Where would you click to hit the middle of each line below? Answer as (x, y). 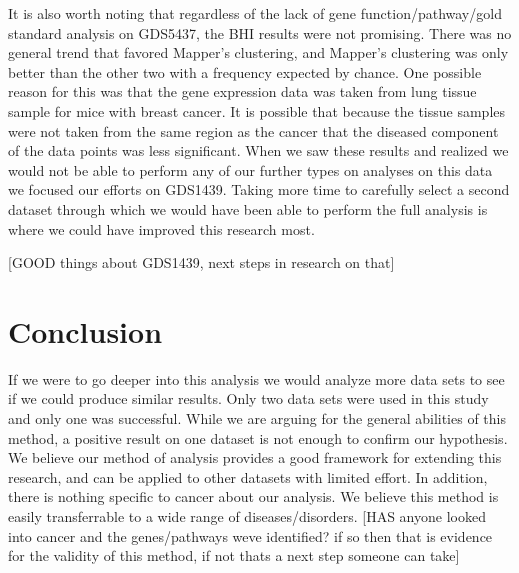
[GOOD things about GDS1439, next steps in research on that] (201, 262)
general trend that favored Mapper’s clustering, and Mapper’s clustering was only (258, 52)
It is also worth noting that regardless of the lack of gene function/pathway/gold (255, 13)
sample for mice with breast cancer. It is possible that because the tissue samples (257, 110)
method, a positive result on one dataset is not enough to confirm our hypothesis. (258, 437)
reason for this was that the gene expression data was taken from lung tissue (242, 91)
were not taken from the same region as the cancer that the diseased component (253, 130)
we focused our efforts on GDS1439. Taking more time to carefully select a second (259, 189)
